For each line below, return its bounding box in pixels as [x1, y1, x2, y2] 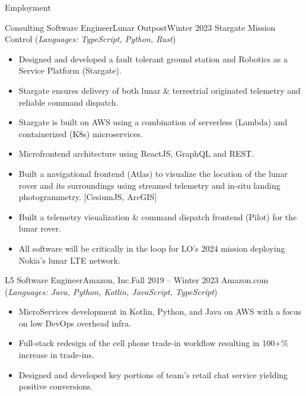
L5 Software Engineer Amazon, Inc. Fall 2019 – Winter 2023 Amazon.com [5, 274, 269, 286]
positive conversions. [18, 380, 93, 392]
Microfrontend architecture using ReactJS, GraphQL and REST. [18, 147, 254, 160]
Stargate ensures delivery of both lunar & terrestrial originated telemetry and [18, 84, 301, 96]
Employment [5, 1, 51, 13]
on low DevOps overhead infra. [18, 316, 131, 329]
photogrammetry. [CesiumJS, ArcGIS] [18, 191, 157, 203]
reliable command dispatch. [18, 96, 119, 108]
